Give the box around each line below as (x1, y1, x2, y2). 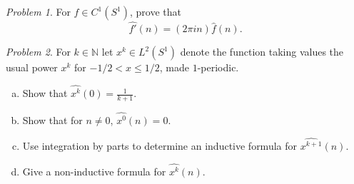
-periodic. (197, 60, 239, 75)
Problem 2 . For (6, 44, 71, 59)
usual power (6, 60, 58, 75)
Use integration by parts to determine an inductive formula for (22, 138, 297, 153)
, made (159, 60, 189, 75)
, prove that (130, 4, 182, 19)
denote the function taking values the (180, 44, 344, 59)
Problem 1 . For (6, 4, 71, 19)
